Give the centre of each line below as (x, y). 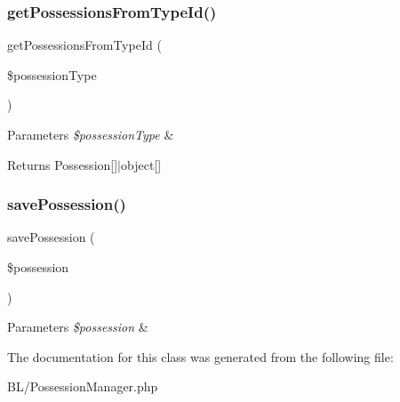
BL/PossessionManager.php (83, 386)
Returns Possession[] (63, 164)
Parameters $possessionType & (91, 134)
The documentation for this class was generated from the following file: (200, 356)
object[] (141, 164)
